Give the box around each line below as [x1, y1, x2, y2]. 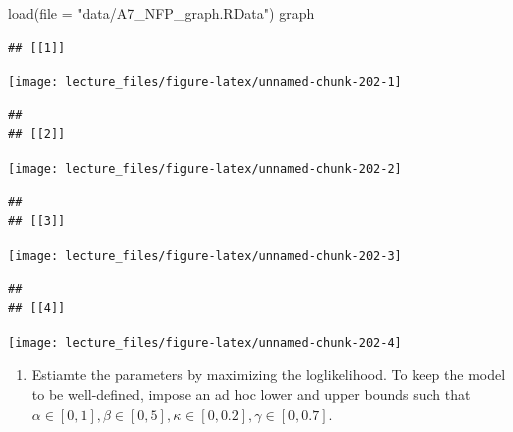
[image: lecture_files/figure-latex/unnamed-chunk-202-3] [8, 248, 402, 263]
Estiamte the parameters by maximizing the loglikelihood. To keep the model [31, 364, 506, 385]
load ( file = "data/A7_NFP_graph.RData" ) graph [8, 3, 315, 23]
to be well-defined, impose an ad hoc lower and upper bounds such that [31, 383, 471, 404]
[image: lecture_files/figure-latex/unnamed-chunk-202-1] [8, 75, 402, 90]
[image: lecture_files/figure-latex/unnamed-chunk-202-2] [8, 162, 402, 177]
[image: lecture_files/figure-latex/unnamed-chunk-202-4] [8, 335, 402, 350]
